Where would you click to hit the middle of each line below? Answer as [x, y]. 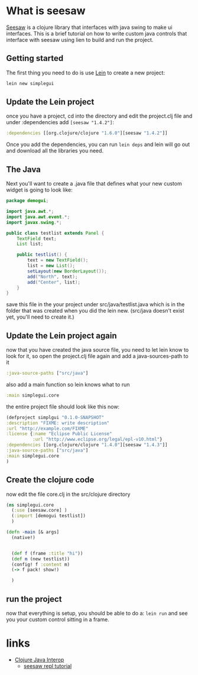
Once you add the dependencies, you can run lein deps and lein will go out [98, 145]
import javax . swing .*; [34, 222]
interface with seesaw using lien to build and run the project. [80, 40]
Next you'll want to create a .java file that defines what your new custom [94, 184]
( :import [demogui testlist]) [48, 516]
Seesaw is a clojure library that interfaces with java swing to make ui [89, 27]
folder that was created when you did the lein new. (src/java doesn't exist [95, 311]
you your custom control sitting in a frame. [58, 619]
